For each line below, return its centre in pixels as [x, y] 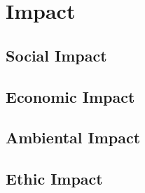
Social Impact [56, 55]
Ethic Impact [54, 179]
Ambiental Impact [73, 137]
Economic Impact [70, 96]
